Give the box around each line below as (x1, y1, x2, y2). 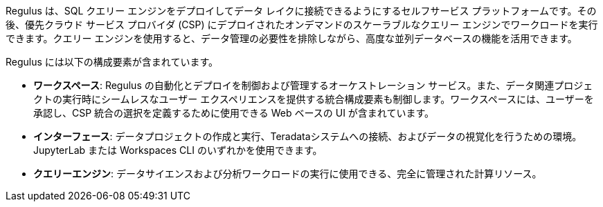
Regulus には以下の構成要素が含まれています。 (6, 56, 219, 68)
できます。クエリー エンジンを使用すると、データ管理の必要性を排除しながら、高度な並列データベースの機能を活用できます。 (6, 32, 577, 44)
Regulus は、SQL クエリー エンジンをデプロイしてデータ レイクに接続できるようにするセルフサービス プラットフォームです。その (6, 5, 597, 17)
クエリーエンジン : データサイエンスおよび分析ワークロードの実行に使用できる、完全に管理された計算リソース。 (33, 168, 542, 179)
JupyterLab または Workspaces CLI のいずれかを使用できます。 (33, 144, 323, 156)
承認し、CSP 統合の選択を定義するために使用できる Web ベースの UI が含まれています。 (33, 107, 435, 119)
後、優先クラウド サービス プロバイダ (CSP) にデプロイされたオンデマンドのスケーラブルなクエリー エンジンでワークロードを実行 (6, 19, 598, 30)
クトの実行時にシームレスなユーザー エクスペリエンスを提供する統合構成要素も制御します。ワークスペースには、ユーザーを (33, 93, 594, 105)
